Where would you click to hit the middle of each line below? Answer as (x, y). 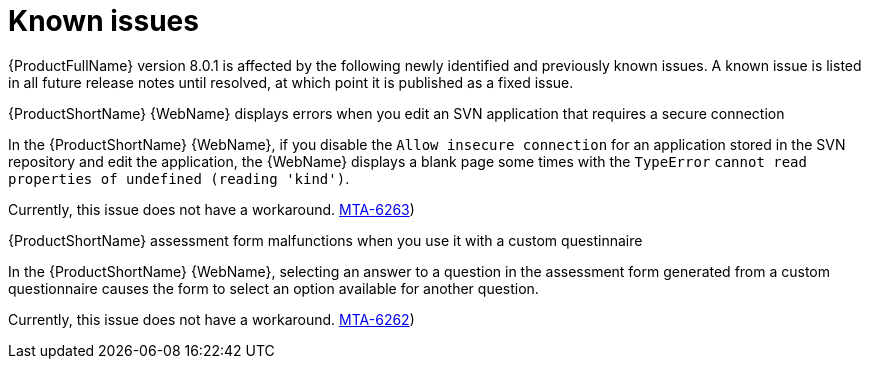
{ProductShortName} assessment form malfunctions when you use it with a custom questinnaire (325, 240)
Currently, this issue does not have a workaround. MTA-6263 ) (211, 209)
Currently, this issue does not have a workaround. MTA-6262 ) (211, 319)
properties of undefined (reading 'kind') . (179, 178)
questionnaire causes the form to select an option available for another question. (273, 288)
